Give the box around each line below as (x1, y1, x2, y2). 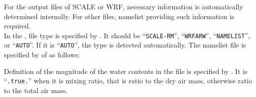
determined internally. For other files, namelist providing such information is (4, 11, 234, 21)
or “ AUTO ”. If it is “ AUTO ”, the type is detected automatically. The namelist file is (4, 40, 246, 50)
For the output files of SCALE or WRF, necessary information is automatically (4, 1, 243, 11)
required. (4, 21, 31, 31)
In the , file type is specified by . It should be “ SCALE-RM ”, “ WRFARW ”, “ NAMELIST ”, (4, 30, 250, 40)
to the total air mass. (4, 85, 68, 95)
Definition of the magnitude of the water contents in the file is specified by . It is (4, 66, 248, 76)
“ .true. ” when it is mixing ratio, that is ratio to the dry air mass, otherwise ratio (4, 75, 253, 86)
